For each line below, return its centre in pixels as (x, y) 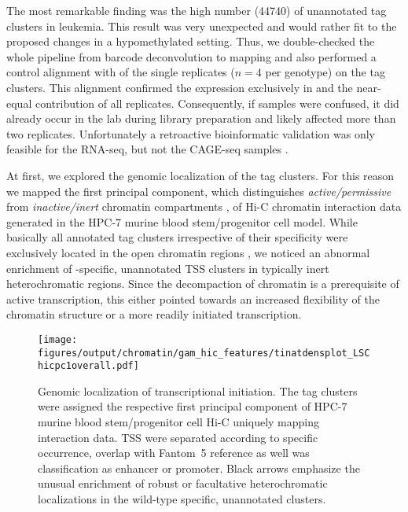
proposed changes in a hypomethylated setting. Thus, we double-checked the (191, 41)
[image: (58, 339)
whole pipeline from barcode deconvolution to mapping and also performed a (191, 56)
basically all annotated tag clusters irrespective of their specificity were (177, 237)
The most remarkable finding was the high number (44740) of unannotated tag (197, 10)
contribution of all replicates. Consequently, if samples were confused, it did (217, 103)
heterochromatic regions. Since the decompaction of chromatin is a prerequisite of (203, 284)
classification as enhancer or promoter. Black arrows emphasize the (199, 468)
